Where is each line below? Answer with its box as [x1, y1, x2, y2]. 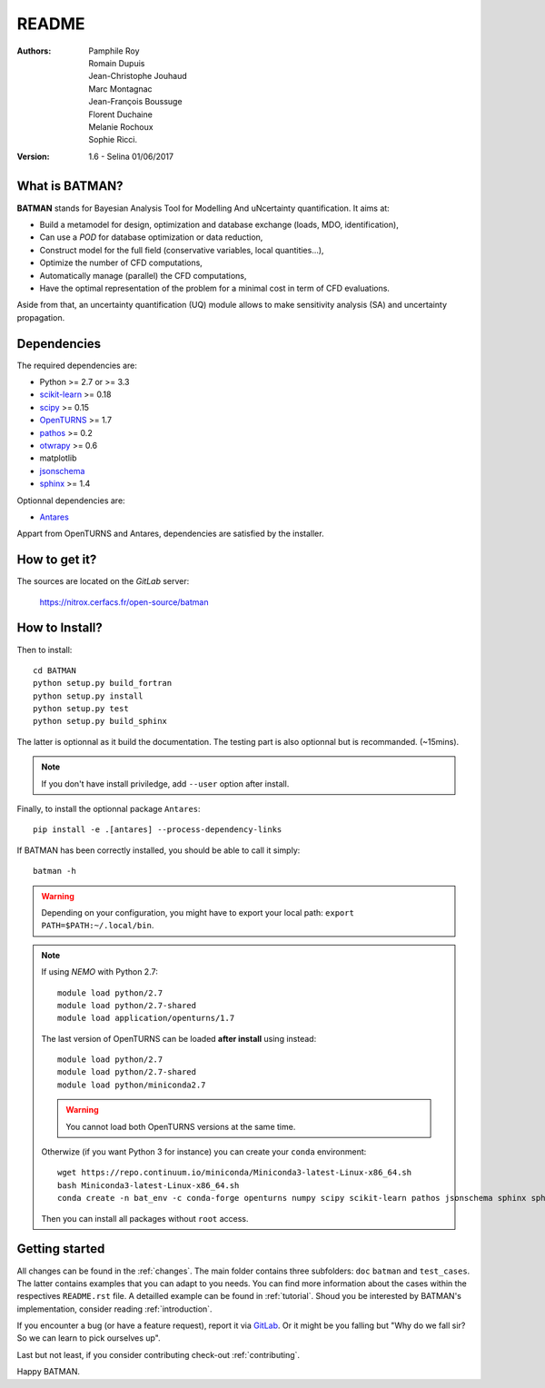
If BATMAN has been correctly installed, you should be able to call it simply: [16, 845, 301, 856]
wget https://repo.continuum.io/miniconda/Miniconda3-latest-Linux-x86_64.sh [57, 1167, 412, 1178]
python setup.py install [33, 690, 144, 701]
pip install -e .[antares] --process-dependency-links [33, 825, 282, 835]
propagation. [16, 312, 65, 322]
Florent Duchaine [88, 109, 154, 120]
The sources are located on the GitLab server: [16, 576, 190, 587]
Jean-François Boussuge [88, 96, 183, 107]
